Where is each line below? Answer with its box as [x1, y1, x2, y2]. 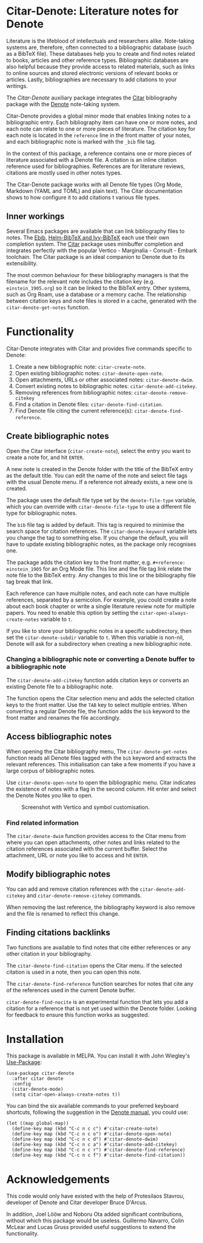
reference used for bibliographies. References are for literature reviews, [6, 162, 185, 170]
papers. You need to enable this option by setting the [6, 609, 139, 616]
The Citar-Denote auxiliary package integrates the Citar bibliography [6, 94, 178, 101]
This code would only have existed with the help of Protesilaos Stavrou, [6, 1193, 185, 1200]
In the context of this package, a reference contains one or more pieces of [6, 150, 192, 157]
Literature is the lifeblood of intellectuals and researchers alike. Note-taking [6, 37, 195, 44]
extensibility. [6, 260, 38, 267]
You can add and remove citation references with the [6, 885, 139, 893]
